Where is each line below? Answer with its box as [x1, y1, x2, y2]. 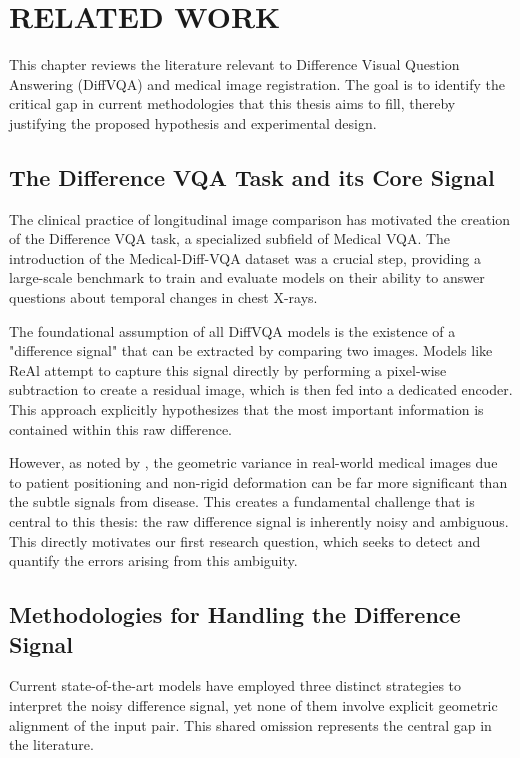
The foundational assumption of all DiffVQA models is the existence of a [9, 320, 456, 341]
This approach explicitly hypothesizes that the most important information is [9, 399, 484, 420]
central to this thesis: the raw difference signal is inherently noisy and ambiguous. [9, 511, 509, 532]
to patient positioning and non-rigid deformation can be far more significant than [9, 471, 508, 492]
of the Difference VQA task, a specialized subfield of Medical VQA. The [9, 228, 451, 249]
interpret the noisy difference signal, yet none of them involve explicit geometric [9, 694, 498, 715]
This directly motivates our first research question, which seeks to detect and [9, 530, 481, 551]
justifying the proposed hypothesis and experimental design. [9, 112, 377, 133]
